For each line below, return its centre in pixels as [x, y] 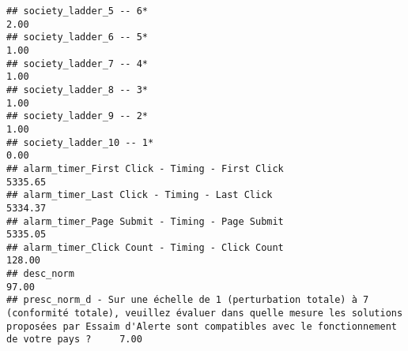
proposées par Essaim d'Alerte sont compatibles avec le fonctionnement [202, 326]
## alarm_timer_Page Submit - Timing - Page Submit [145, 221]
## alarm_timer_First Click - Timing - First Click [145, 168]
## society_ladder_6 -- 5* [77, 37]
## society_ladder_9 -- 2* [77, 116]
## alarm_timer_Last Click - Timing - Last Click [140, 195]
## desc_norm [40, 274]
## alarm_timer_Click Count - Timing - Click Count [145, 247]
